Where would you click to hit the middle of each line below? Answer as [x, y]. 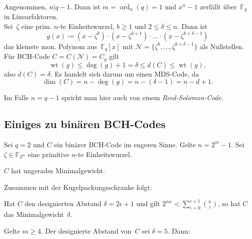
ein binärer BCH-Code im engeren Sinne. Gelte [125, 144]
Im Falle [16, 97]
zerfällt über [218, 6]
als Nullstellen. [222, 46]
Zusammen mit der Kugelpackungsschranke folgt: [78, 187]
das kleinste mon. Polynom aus [51, 46]
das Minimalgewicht [34, 214]
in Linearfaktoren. [31, 16]
